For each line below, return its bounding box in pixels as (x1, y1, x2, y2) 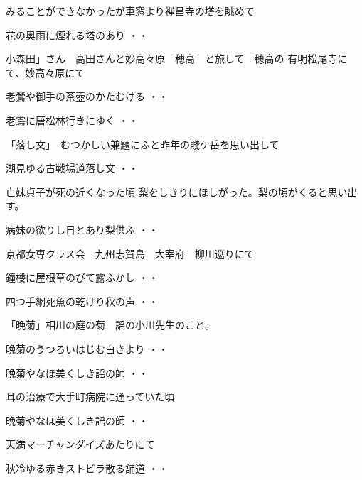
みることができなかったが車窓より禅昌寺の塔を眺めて (6, 4, 255, 18)
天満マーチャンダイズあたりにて (6, 437, 155, 452)
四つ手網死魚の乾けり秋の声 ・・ (6, 293, 159, 308)
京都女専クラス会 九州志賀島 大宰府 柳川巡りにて (6, 246, 255, 261)
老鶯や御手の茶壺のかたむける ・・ (6, 89, 169, 104)
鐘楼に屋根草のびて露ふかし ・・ (6, 270, 159, 285)
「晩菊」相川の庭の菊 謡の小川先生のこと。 (6, 317, 215, 332)
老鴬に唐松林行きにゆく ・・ (6, 112, 139, 127)
